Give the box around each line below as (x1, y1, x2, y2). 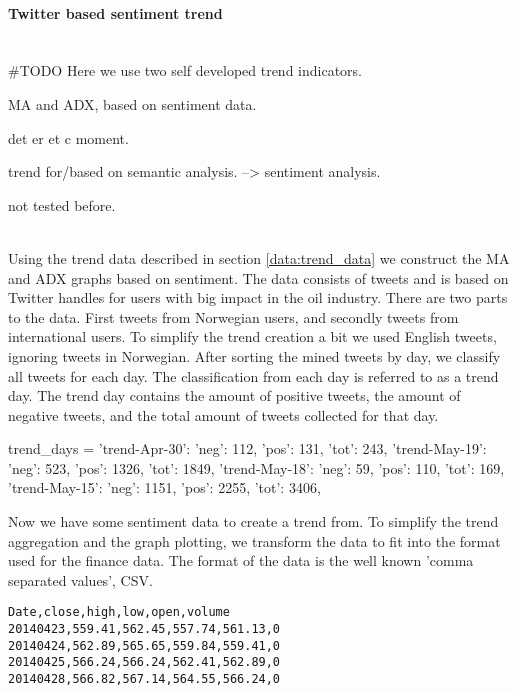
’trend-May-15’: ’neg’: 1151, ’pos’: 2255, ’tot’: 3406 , (8, 477, 321, 498)
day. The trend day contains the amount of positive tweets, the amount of (8, 385, 461, 406)
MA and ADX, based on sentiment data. (8, 93, 257, 114)
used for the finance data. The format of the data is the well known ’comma (8, 550, 474, 571)
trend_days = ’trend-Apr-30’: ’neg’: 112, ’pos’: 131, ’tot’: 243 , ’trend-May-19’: (8, 438, 487, 459)
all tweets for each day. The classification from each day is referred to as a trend (8, 365, 499, 386)
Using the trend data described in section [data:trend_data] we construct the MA (8, 247, 510, 268)
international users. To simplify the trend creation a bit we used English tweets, (8, 326, 497, 347)
